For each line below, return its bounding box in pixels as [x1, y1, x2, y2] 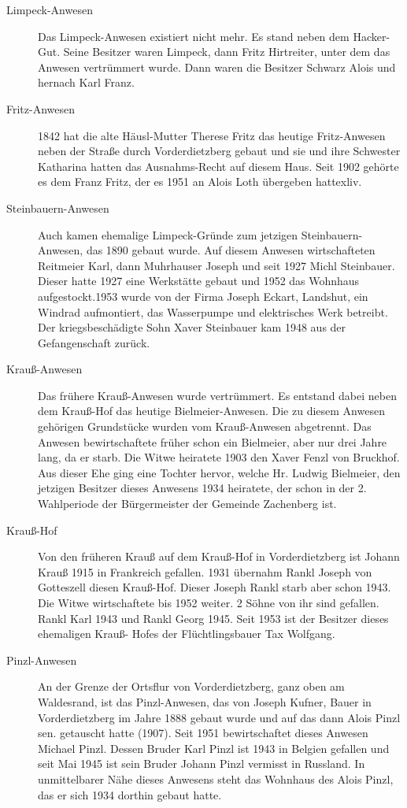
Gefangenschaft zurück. [38, 334, 150, 350]
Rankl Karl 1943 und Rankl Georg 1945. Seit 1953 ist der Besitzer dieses [38, 610, 389, 626]
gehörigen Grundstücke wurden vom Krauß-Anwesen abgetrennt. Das [38, 418, 372, 435]
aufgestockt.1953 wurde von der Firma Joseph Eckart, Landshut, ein [38, 287, 368, 304]
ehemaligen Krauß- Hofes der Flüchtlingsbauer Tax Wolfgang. [38, 625, 335, 642]
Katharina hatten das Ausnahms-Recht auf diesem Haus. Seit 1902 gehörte [38, 158, 399, 174]
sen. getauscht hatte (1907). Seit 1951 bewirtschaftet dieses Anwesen [38, 725, 368, 741]
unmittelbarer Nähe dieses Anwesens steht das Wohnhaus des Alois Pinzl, [38, 770, 394, 787]
